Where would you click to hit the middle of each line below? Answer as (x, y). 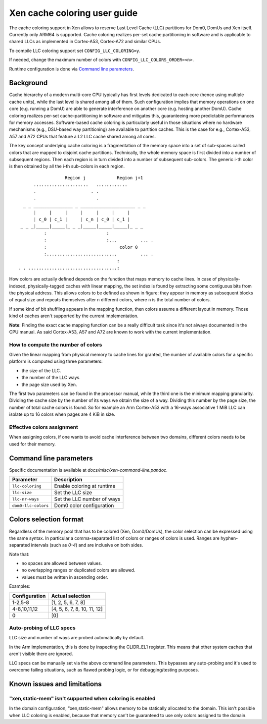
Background (28, 83)
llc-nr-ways (25, 499)
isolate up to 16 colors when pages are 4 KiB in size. (62, 414)
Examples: (20, 586)
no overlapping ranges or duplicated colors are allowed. (78, 570)
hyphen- (229, 538)
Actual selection (71, 596)
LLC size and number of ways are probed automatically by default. (77, 638)
